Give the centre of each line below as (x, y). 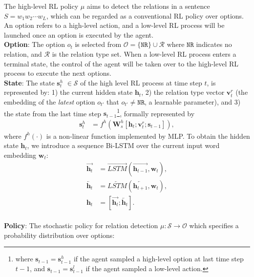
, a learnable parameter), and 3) (192, 101)
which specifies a (214, 225)
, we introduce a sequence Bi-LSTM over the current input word (123, 145)
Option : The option (34, 44)
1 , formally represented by (156, 112)
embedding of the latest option (50, 101)
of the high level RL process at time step (141, 82)
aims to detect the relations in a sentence (148, 6)
